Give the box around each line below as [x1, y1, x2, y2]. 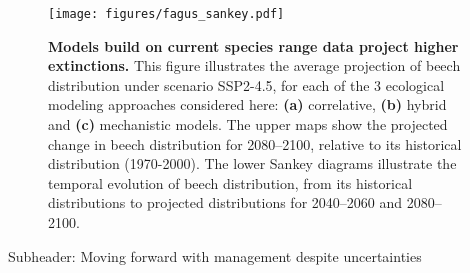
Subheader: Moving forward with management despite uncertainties [8, 245, 422, 266]
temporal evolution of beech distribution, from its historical [48, 172, 413, 193]
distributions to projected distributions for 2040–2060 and [48, 192, 403, 213]
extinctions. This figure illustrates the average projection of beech [48, 55, 461, 76]
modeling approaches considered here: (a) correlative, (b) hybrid [48, 94, 447, 115]
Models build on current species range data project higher [48, 35, 459, 56]
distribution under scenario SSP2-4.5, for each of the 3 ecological [48, 74, 445, 95]
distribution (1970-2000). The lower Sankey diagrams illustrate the [48, 153, 457, 174]
